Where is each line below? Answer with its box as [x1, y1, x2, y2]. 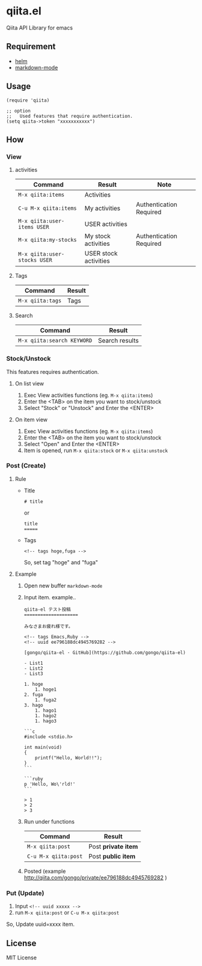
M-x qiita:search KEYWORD [17, 337, 93, 344]
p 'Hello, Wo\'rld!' [23, 781, 76, 787]
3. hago [23, 702, 43, 708]
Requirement [6, 41, 56, 52]
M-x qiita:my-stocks [17, 236, 77, 243]
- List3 [23, 670, 43, 677]
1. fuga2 [35, 697, 57, 703]
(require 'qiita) [6, 97, 50, 103]
